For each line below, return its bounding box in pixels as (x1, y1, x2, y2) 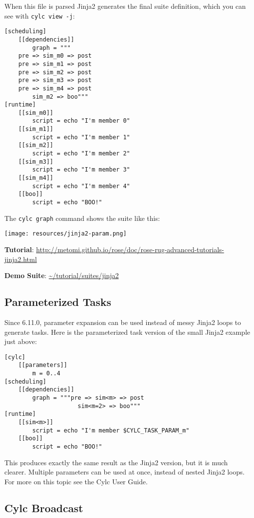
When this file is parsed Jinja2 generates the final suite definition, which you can (4, 1, 246, 11)
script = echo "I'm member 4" (32, 182, 130, 190)
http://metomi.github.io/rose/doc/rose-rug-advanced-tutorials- (36, 244, 224, 254)
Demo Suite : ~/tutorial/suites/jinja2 (4, 270, 119, 281)
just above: (4, 336, 37, 346)
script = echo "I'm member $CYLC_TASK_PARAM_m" (32, 427, 190, 434)
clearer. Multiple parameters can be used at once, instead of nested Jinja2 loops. (4, 467, 245, 477)
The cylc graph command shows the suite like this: (4, 213, 160, 223)
